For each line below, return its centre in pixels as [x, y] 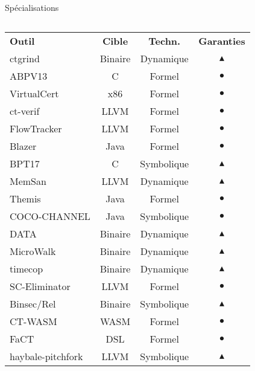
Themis [25, 198]
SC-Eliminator [40, 286]
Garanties [222, 40]
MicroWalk [33, 251]
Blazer [23, 146]
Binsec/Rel [33, 303]
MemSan [28, 181]
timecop [27, 268]
